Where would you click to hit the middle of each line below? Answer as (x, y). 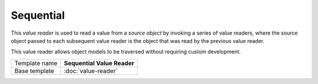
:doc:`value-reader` (91, 70)
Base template (34, 70)
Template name (36, 63)
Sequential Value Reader (99, 63)
